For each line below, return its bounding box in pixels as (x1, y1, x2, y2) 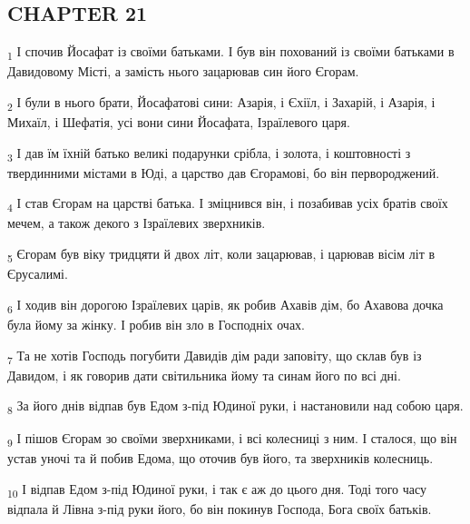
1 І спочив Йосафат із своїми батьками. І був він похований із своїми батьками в (7, 42, 455, 63)
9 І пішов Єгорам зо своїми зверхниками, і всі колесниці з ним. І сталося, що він (7, 429, 457, 450)
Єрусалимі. (7, 264, 68, 283)
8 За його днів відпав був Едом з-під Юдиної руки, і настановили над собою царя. (7, 396, 464, 418)
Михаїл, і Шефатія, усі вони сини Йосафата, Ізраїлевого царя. (7, 113, 350, 132)
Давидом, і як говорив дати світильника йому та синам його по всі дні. (7, 365, 401, 384)
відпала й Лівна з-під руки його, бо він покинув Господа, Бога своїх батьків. (7, 499, 432, 519)
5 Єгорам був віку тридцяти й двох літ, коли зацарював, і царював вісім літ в (7, 244, 436, 265)
